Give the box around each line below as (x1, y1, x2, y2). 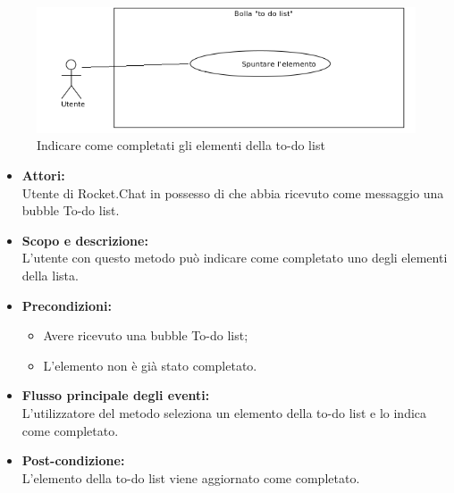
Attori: (21, 166, 65, 185)
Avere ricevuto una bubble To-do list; (43, 326, 248, 345)
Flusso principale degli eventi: (21, 386, 210, 405)
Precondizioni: (21, 296, 112, 314)
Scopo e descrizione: (21, 230, 148, 249)
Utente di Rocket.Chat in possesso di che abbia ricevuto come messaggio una (21, 183, 444, 202)
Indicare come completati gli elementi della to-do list (37, 136, 325, 155)
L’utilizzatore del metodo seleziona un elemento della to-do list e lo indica (21, 403, 427, 422)
